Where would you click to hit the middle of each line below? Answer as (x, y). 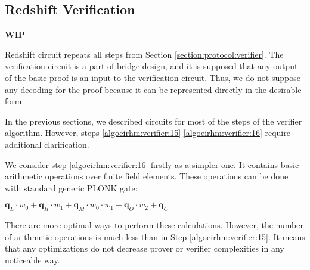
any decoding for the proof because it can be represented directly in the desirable (153, 89)
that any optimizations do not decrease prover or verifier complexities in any (145, 248)
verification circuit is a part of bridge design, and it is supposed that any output (151, 66)
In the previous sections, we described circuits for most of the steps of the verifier (154, 121)
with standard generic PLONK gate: (71, 187)
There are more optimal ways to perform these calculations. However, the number (154, 225)
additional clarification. (47, 144)
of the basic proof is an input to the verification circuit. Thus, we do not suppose (153, 77)
